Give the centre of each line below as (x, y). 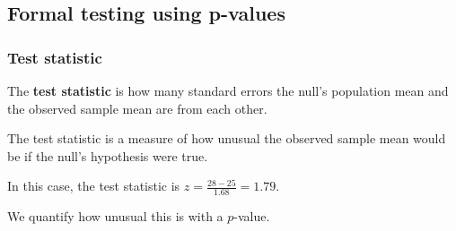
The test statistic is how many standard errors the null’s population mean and (228, 90)
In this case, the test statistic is (94, 186)
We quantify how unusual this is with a (115, 216)
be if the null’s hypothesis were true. (108, 155)
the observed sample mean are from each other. (137, 108)
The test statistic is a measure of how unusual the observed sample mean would (227, 138)
